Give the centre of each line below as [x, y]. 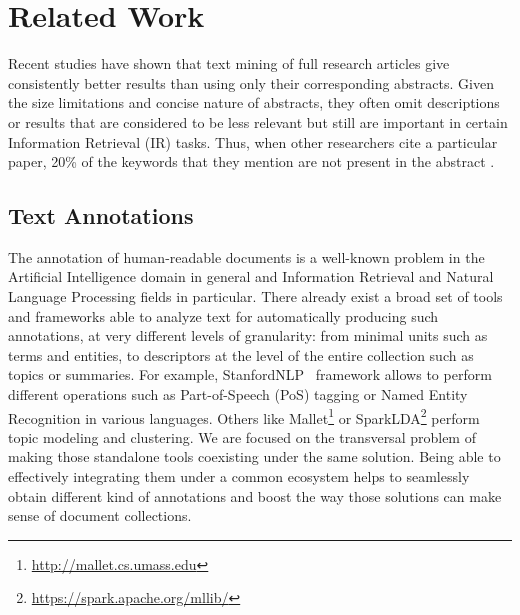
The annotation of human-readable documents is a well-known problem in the [246, 256]
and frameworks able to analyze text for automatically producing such [223, 315]
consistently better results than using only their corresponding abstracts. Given [251, 82]
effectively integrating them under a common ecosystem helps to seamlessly [239, 476]
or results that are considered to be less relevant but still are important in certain [258, 121]
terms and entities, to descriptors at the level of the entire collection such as [241, 354]
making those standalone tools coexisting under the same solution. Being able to [254, 456]
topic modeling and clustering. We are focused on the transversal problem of [242, 436]
